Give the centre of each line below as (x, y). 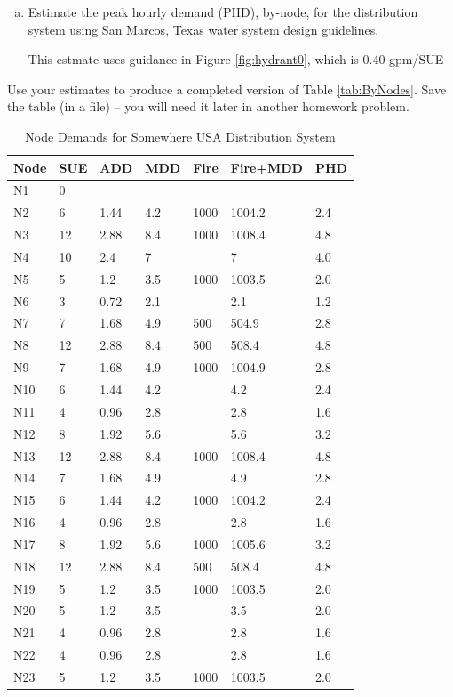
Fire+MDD (266, 167)
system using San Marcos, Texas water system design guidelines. (203, 29)
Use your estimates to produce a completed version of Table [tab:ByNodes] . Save (227, 89)
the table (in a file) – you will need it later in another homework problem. (208, 106)
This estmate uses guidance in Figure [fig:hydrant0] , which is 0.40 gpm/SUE (236, 59)
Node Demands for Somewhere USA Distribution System (180, 136)
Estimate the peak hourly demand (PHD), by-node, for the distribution (223, 12)
